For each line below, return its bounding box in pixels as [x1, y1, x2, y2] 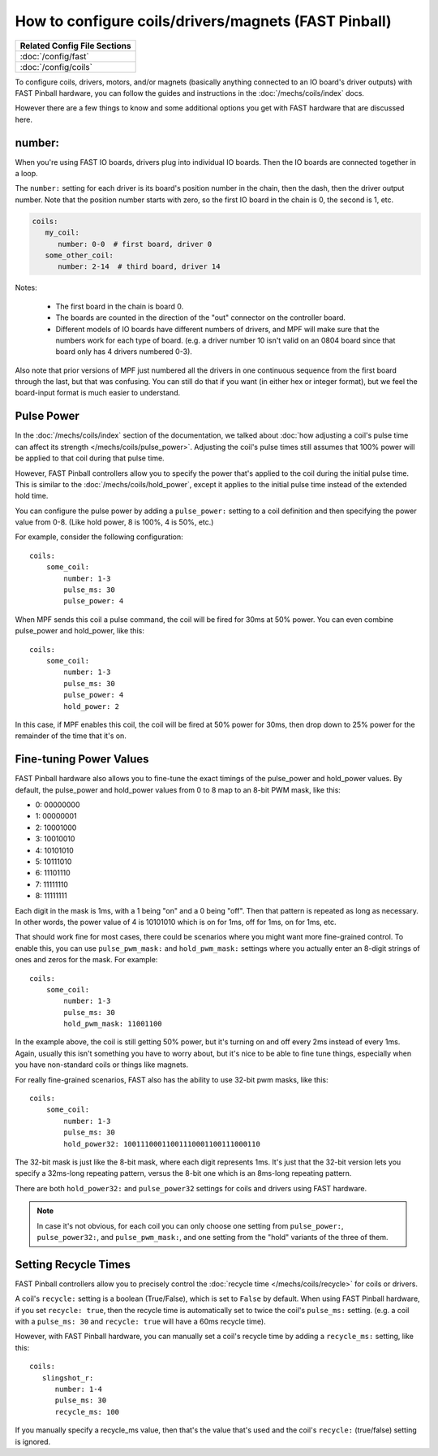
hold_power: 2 [63, 702, 120, 711]
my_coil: [45, 228, 80, 237]
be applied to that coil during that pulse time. [15, 453, 165, 463]
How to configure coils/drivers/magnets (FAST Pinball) [15, 12, 393, 30]
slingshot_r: [41, 1373, 94, 1382]
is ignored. [15, 1437, 51, 1446]
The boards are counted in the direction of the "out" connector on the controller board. [55, 313, 346, 322]
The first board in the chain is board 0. [55, 301, 184, 311]
